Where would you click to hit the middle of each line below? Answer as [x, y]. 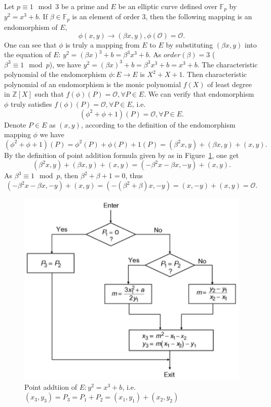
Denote [15, 124]
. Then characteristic [215, 74]
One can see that [30, 44]
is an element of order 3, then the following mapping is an [162, 16]
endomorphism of [31, 27]
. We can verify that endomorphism [199, 94]
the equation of [28, 54]
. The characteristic [227, 64]
